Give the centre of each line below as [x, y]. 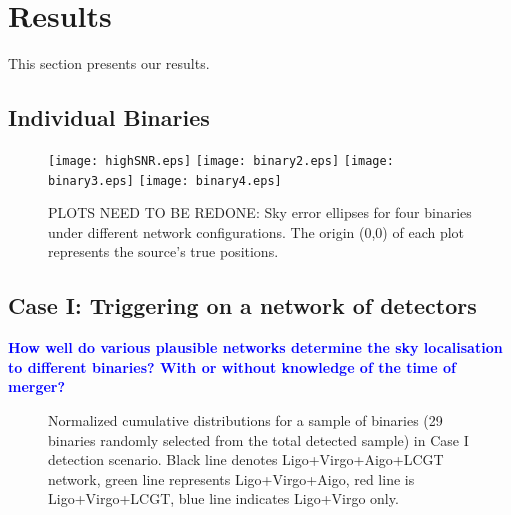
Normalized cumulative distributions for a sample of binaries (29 [245, 420]
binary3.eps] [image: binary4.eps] [165, 180]
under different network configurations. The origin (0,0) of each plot [256, 231]
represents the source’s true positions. [163, 251]
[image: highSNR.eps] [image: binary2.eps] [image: [221, 160]
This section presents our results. [109, 63]
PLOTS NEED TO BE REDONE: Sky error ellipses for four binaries [260, 212]
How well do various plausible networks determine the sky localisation [255, 347]
